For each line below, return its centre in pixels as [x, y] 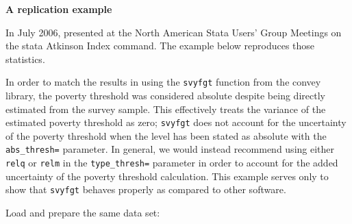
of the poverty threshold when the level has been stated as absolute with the [166, 135]
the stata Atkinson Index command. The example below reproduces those [160, 46]
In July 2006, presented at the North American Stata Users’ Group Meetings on [174, 32]
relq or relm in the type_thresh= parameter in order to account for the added [172, 163]
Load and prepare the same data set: [83, 213]
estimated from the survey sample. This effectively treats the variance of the [166, 109]
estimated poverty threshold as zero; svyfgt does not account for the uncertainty [176, 122]
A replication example [59, 9]
